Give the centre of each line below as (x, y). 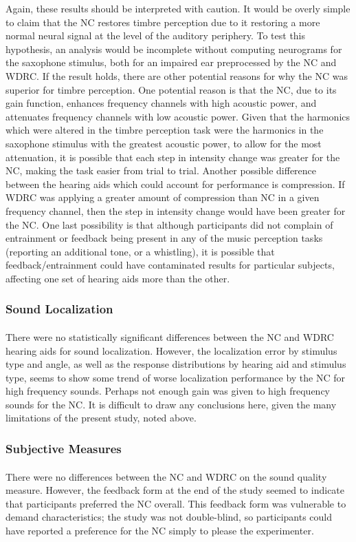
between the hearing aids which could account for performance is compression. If (175, 184)
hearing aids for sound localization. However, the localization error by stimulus (171, 350)
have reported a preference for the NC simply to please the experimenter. (160, 530)
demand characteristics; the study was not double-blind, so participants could (169, 517)
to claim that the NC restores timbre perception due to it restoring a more (163, 22)
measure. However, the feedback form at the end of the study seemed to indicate (175, 490)
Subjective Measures (64, 448)
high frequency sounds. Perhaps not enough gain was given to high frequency (168, 391)
